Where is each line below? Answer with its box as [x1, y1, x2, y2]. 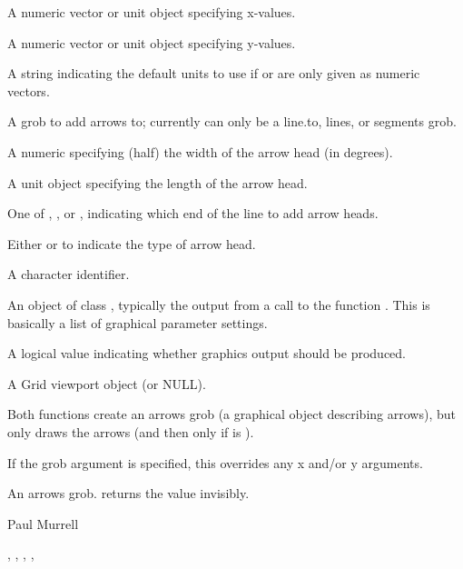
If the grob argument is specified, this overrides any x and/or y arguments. [7, 453, 423, 472]
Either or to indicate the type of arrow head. [7, 234, 256, 253]
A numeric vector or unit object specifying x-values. [7, 3, 296, 21]
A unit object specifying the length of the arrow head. [7, 173, 308, 192]
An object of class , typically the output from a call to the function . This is [7, 294, 430, 314]
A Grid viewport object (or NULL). [7, 374, 206, 393]
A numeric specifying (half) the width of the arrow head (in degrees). [7, 142, 393, 161]
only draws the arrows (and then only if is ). [7, 422, 254, 441]
